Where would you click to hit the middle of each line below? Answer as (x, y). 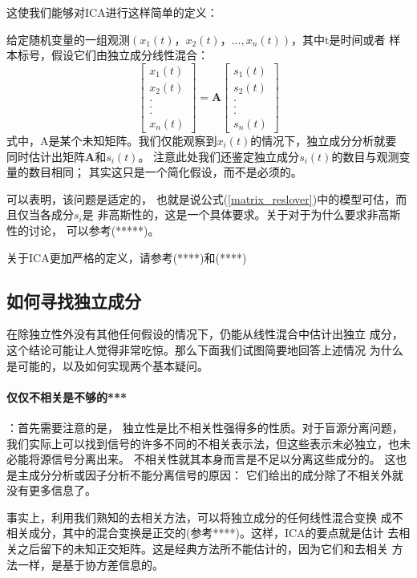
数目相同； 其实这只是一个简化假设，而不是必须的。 (165, 172)
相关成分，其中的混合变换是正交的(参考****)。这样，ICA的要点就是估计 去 (203, 533)
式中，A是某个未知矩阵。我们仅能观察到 (112, 140)
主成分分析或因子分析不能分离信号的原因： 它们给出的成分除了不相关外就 (210, 474)
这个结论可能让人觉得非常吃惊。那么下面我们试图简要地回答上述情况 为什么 (205, 349)
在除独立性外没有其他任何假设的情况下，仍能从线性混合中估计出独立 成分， (205, 334)
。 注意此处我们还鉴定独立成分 (219, 156)
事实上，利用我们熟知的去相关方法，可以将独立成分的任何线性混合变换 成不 (205, 517)
